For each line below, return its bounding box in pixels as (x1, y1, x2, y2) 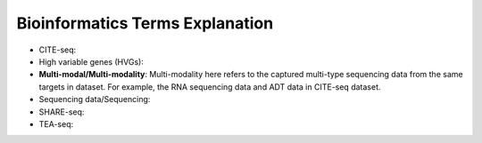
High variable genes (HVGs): (38, 56, 145, 67)
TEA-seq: (38, 118, 74, 129)
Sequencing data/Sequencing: (38, 94, 151, 105)
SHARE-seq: (38, 107, 85, 117)
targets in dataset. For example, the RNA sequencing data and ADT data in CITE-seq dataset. (38, 81, 381, 92)
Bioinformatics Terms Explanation (16, 13, 274, 33)
